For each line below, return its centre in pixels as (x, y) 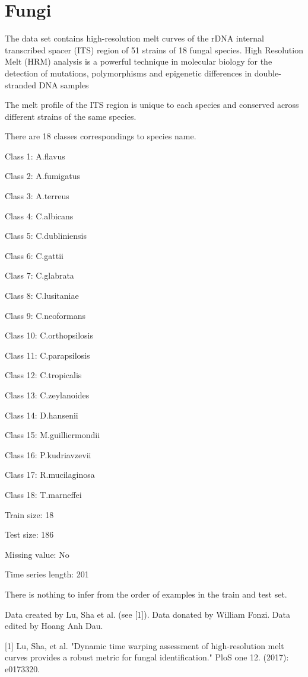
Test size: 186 (29, 534)
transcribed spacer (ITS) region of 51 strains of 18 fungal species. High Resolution (154, 50)
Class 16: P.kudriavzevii (48, 454)
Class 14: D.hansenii (42, 415)
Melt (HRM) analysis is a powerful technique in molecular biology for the (139, 61)
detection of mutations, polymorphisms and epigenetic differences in (128, 73)
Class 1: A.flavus (35, 156)
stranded (21, 84)
